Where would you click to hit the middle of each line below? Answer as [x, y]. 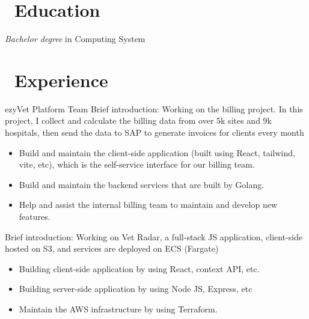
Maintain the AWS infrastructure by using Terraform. [118, 308]
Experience [61, 80]
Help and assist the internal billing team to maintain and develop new [148, 205]
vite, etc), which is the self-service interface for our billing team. [137, 164]
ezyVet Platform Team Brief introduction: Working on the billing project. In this [154, 108]
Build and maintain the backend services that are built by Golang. [142, 184]
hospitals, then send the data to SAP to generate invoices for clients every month [154, 132]
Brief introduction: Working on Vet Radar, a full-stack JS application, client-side [154, 236]
